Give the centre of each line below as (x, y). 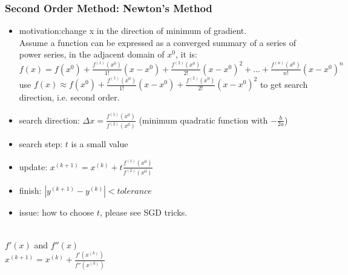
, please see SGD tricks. (144, 212)
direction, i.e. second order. (69, 97)
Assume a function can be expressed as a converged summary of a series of (158, 42)
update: (33, 166)
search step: (41, 144)
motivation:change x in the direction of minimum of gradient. (133, 31)
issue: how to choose (57, 212)
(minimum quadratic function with (203, 120)
